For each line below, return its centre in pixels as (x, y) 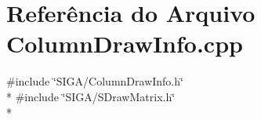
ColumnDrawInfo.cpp (125, 44)
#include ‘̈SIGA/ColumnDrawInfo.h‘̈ (95, 81)
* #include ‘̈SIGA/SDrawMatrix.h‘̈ (91, 96)
